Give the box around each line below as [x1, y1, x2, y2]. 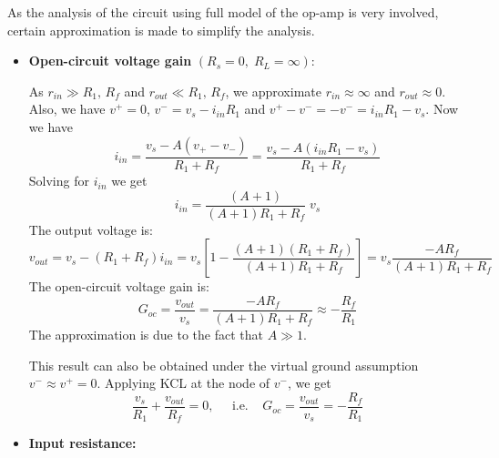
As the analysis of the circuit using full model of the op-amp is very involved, [7, 3, 439, 21]
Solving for [28, 171, 89, 190]
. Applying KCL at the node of [97, 373, 270, 392]
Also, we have [28, 99, 106, 118]
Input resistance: [28, 433, 137, 453]
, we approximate [225, 81, 321, 100]
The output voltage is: [28, 219, 153, 239]
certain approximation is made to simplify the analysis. [7, 20, 315, 39]
